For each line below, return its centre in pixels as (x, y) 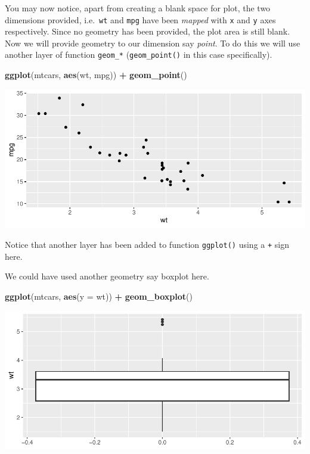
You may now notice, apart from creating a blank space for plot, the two (138, 8)
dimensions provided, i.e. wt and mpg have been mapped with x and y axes (140, 19)
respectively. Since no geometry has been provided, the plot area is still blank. (148, 31)
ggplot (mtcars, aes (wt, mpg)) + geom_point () (96, 75)
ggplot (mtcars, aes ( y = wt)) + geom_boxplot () (99, 296)
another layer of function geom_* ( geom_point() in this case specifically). (139, 55)
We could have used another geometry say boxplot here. (107, 276)
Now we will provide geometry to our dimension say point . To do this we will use (153, 43)
